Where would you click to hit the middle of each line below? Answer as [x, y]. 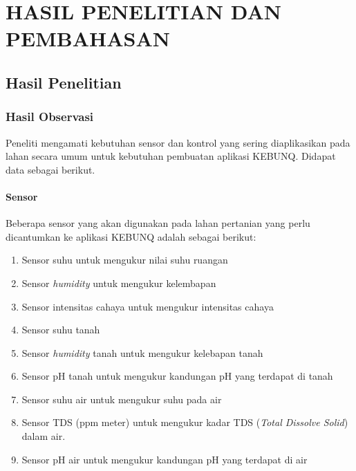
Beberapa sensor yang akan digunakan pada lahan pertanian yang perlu [158, 223]
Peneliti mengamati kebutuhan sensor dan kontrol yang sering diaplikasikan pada [178, 142]
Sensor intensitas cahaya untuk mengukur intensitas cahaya [148, 306]
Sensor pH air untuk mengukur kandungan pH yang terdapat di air [165, 459]
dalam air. [44, 436]
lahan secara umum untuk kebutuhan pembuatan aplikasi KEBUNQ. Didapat [171, 156]
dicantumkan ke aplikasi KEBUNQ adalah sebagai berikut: [131, 236]
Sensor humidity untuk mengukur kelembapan [119, 283]
